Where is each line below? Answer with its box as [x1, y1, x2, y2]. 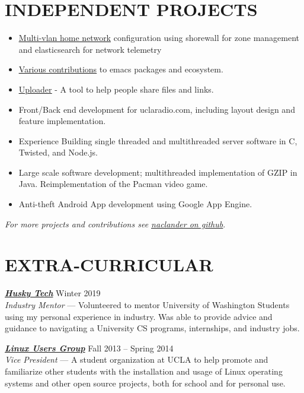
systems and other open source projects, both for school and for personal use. [5, 376, 286, 389]
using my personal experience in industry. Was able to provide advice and [5, 310, 273, 322]
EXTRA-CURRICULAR [5, 252, 213, 277]
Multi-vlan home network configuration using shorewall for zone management [18, 31, 300, 44]
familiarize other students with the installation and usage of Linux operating [5, 365, 283, 377]
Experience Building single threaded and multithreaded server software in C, [18, 134, 297, 147]
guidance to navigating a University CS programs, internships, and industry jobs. [5, 322, 300, 334]
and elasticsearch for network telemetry [18, 43, 162, 55]
